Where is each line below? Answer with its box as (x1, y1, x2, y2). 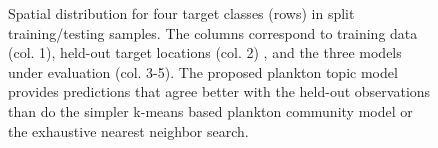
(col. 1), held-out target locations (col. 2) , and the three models (8, 42, 402, 63)
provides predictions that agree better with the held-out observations (8, 81, 431, 102)
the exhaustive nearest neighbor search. (8, 120, 249, 141)
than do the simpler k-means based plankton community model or (8, 100, 413, 121)
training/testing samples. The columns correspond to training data (8, 22, 418, 43)
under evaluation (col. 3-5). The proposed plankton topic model (8, 61, 398, 82)
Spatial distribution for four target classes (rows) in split (8, 3, 355, 23)
